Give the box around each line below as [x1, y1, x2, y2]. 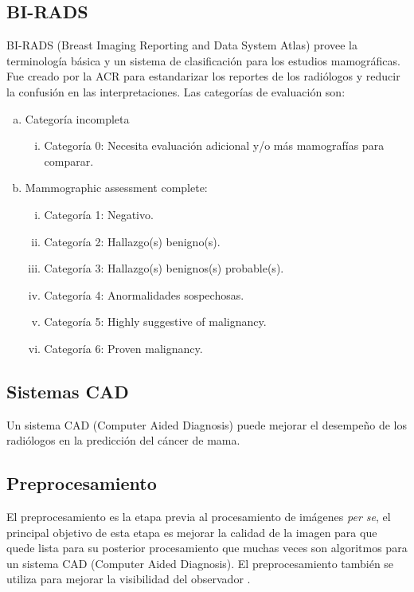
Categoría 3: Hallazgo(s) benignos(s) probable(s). [44, 260, 284, 276]
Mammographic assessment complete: [25, 179, 208, 196]
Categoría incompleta [25, 110, 130, 127]
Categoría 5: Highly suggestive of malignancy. [44, 313, 267, 330]
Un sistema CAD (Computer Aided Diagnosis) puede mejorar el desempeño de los [6, 416, 407, 433]
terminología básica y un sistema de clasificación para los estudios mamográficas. [6, 52, 400, 69]
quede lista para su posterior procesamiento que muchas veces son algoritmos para [6, 539, 408, 556]
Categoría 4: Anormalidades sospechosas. [44, 286, 244, 303]
